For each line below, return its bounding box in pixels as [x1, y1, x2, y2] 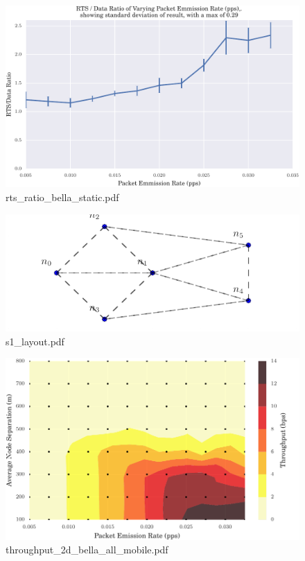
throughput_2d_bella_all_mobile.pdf [6, 542, 168, 557]
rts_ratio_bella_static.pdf [6, 189, 119, 204]
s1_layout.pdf [6, 334, 64, 348]
